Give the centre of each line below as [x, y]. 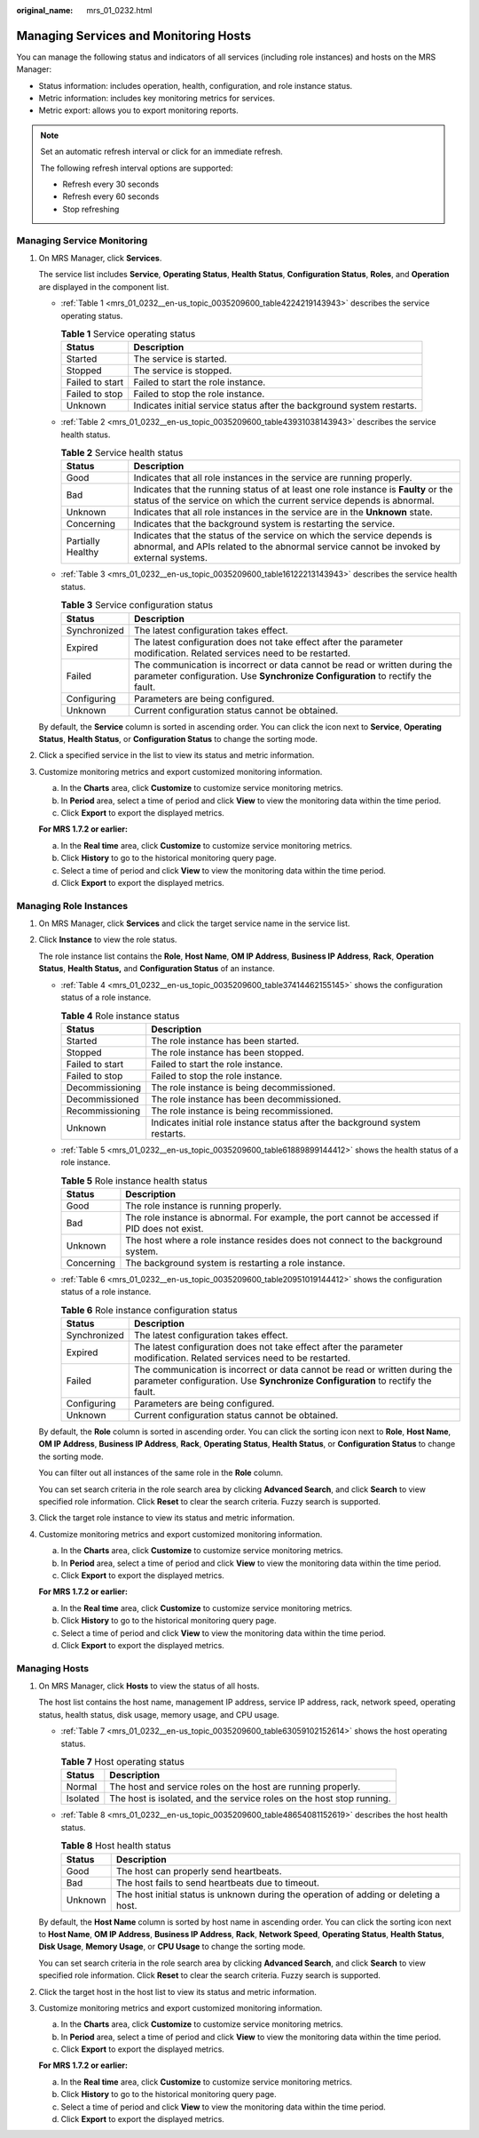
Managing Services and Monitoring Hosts [134, 36]
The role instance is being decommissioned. [243, 1087]
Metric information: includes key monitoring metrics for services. [157, 99]
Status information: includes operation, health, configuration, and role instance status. [196, 85]
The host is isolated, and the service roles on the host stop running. [250, 1799]
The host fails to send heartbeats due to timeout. [217, 1882]
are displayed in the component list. [104, 287]
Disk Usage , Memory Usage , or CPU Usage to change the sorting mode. [172, 1947]
